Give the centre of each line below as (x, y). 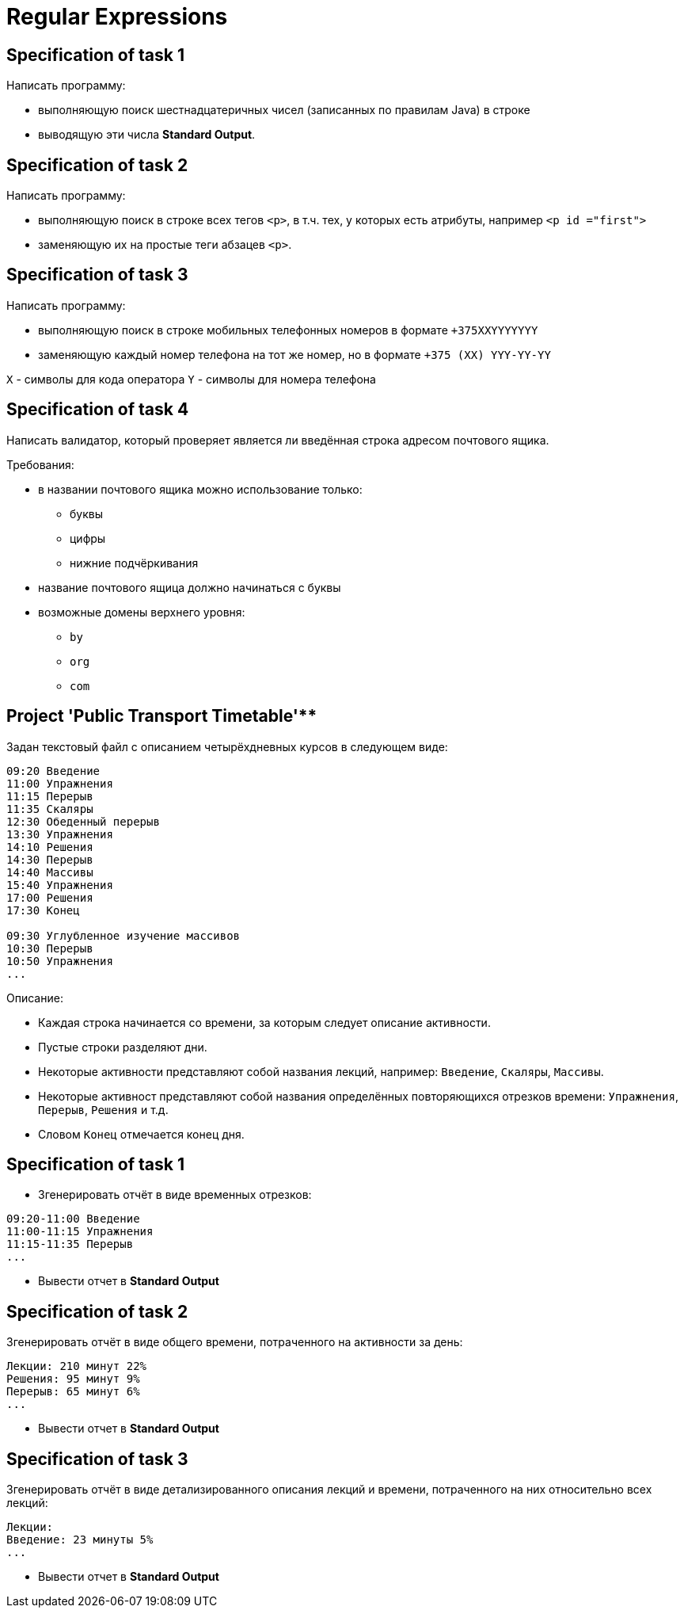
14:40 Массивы (50, 872)
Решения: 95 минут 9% (73, 1379)
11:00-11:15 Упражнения (80, 1232)
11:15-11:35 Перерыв (70, 1244)
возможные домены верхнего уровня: (142, 612)
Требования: (40, 464)
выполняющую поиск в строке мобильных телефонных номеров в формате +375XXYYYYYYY (288, 330)
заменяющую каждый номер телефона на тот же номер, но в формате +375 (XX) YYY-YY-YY (294, 354)
